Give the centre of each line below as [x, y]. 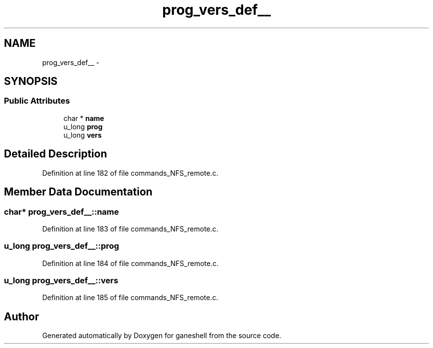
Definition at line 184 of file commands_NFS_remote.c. [130, 263]
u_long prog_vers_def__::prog [62, 246]
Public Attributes [37, 101]
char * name [84, 118]
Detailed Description [56, 154]
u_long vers [83, 135]
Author [22, 316]
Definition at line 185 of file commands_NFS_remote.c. [130, 298]
